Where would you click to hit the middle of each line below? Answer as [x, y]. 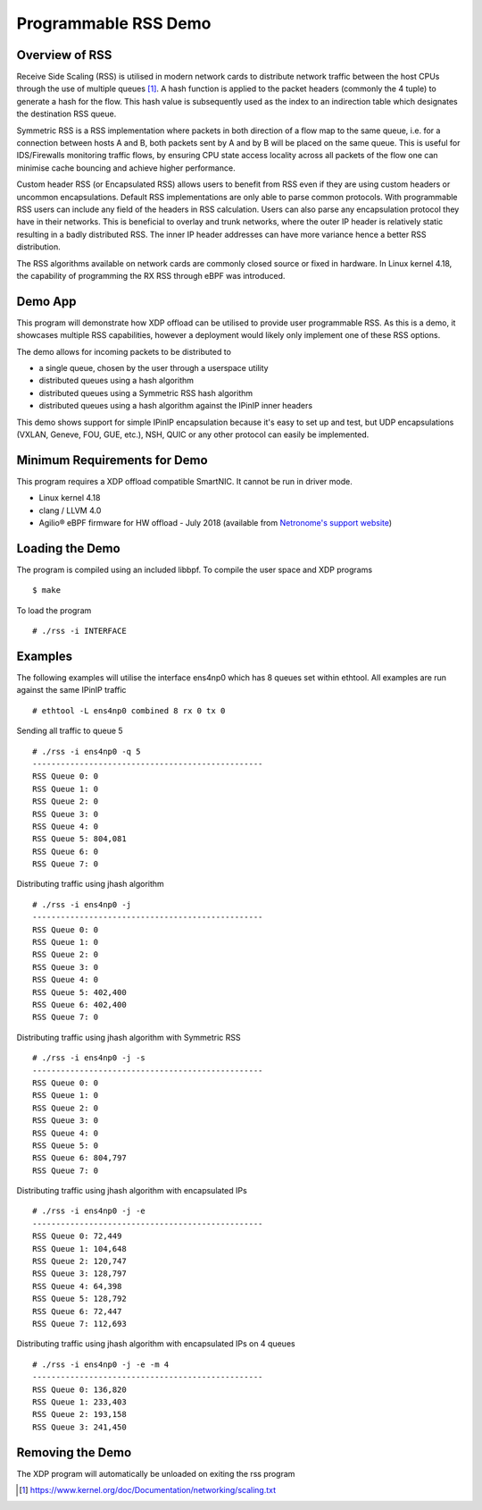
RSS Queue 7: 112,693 [79, 1324]
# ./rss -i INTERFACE [79, 631]
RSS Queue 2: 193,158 [79, 1414]
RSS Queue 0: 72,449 [77, 1236]
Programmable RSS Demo [114, 23]
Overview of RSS [64, 55]
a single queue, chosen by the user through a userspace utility [154, 368]
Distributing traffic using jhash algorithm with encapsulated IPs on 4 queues [156, 1344]
